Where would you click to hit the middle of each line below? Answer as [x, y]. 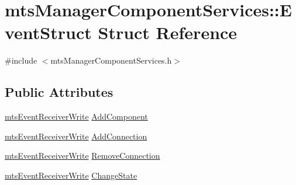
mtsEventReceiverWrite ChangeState [71, 175]
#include [21, 60]
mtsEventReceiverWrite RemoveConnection [82, 156]
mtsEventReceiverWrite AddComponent [76, 116]
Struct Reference [168, 32]
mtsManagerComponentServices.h [111, 60]
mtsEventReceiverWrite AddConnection [76, 136]
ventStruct [48, 32]
